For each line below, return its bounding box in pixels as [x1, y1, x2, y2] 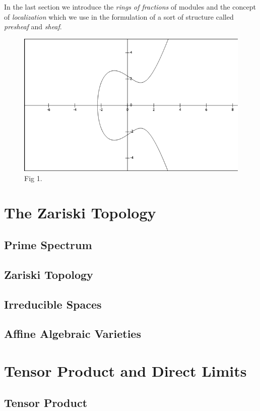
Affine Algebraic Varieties [4, 326, 141, 341]
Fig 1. [24, 172, 42, 183]
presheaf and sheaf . [4, 21, 62, 32]
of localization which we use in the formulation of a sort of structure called [4, 11, 234, 22]
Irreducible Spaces [4, 296, 102, 312]
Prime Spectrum [4, 237, 92, 252]
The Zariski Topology [4, 202, 156, 223]
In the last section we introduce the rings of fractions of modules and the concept [4, 2, 256, 12]
